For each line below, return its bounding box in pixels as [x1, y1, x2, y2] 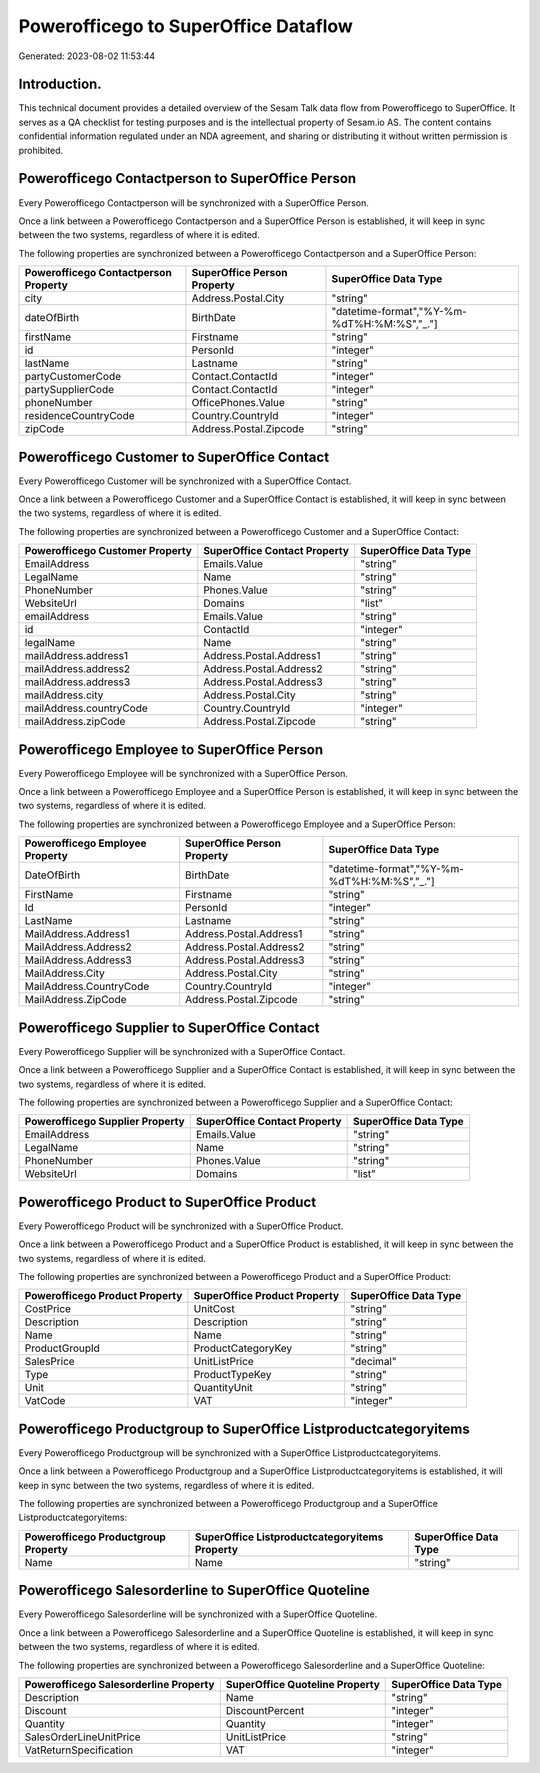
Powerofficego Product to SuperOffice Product [18, 1193, 317, 1210]
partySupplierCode [24, 383, 115, 397]
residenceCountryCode [24, 409, 135, 423]
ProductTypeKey [193, 1368, 272, 1382]
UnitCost [193, 1302, 235, 1316]
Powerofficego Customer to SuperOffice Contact [18, 448, 330, 465]
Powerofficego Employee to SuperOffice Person [18, 741, 324, 758]
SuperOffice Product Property [193, 1289, 340, 1303]
